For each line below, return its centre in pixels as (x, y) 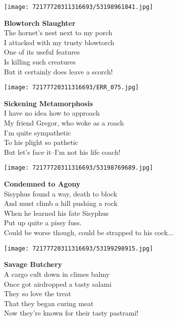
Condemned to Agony (42, 184)
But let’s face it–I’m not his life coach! (62, 152)
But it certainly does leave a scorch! (59, 71)
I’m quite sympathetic (38, 132)
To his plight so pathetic (41, 142)
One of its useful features (42, 52)
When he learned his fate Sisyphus (57, 213)
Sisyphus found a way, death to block (61, 193)
